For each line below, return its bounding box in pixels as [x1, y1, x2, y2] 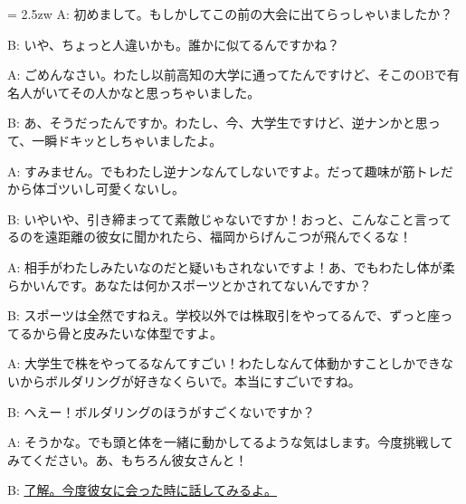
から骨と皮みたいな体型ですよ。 [32, 323, 223, 342]
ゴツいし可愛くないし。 [44, 179, 185, 198]
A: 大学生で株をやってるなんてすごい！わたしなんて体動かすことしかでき [7, 354, 441, 373]
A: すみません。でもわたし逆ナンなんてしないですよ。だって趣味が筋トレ [7, 161, 441, 180]
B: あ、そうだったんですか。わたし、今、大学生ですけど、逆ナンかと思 [7, 113, 428, 132]
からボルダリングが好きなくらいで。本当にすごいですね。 [19, 371, 361, 390]
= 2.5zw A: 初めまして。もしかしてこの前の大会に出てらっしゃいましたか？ [7, 5, 453, 23]
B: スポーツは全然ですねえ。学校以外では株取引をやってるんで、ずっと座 [7, 306, 441, 325]
